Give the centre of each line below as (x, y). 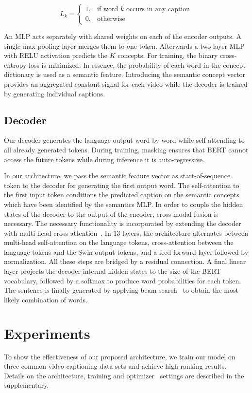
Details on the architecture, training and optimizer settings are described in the (124, 375)
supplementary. (26, 385)
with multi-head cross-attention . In (58, 233)
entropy (15, 65)
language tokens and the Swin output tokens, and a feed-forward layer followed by (126, 252)
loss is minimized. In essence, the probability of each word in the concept (137, 65)
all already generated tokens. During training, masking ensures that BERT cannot (126, 149)
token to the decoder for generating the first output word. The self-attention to (122, 185)
